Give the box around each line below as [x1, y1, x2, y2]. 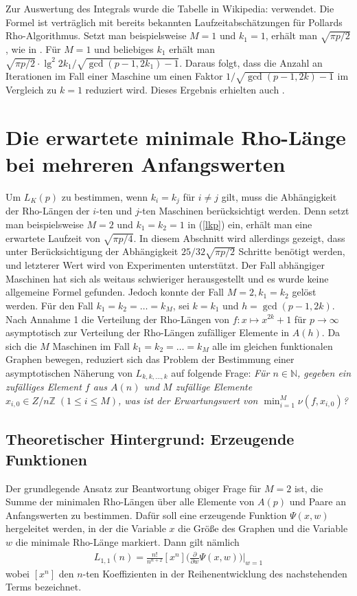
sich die [5, 338, 37, 353]
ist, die [294, 481, 323, 495]
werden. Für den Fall [5, 298, 93, 312]
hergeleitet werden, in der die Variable [5, 521, 166, 536]
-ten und [96, 203, 133, 218]
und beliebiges [94, 41, 154, 56]
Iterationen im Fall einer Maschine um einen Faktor [5, 69, 223, 83]
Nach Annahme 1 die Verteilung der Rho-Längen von [5, 311, 229, 326]
